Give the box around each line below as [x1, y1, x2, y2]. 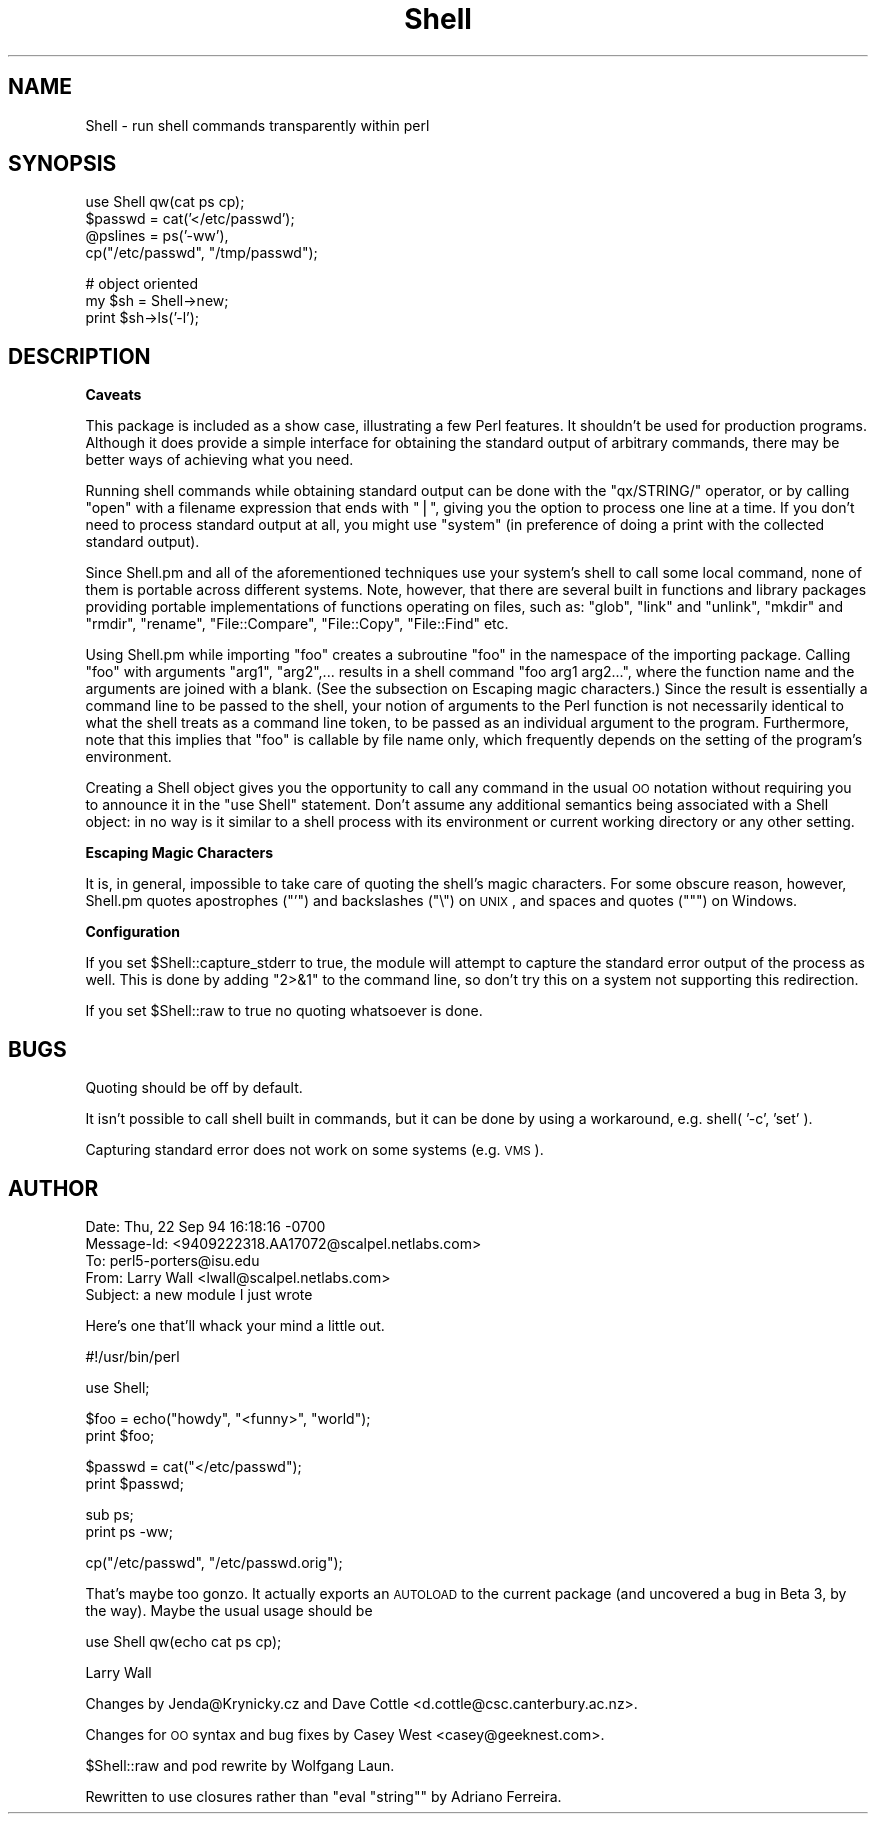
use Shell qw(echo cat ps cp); [85, 1632, 282, 1650]
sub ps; [85, 1505, 134, 1523]
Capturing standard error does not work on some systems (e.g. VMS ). [85, 1141, 544, 1159]
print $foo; [85, 1426, 155, 1444]
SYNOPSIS [8, 151, 117, 177]
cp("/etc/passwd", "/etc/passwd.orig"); [85, 1553, 343, 1571]
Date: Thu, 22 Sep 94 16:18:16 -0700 [85, 1217, 326, 1235]
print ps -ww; [85, 1522, 174, 1540]
